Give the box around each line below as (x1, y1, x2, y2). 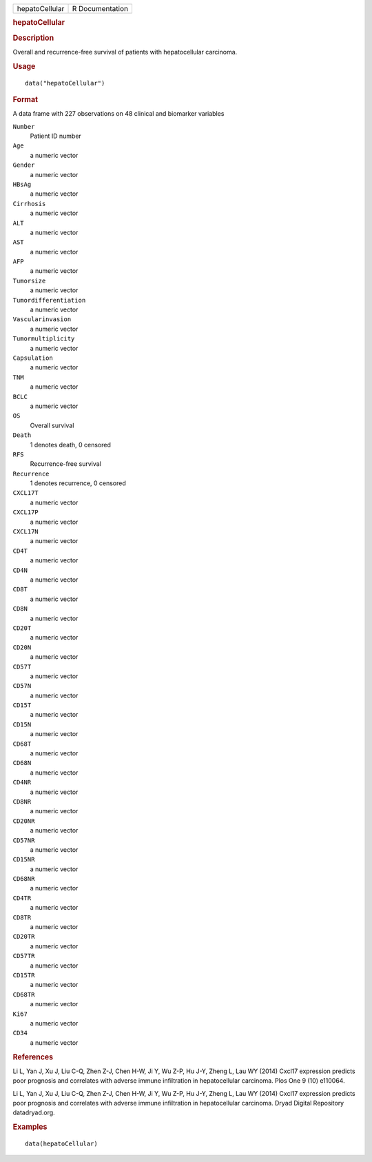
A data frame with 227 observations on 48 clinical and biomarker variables (12, 110, 225, 118)
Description (12, 33, 54, 43)
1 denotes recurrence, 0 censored (30, 479, 127, 487)
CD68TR (12, 990, 35, 999)
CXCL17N (12, 528, 39, 536)
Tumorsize (12, 276, 46, 285)
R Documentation (72, 4, 129, 13)
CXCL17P (12, 509, 39, 516)
